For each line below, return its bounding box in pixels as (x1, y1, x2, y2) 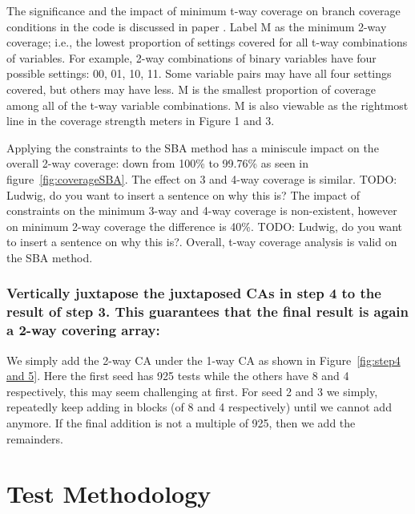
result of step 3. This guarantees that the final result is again (6, 302, 409, 322)
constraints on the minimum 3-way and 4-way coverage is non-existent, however (6, 202, 397, 219)
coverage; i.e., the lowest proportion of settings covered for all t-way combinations (6, 34, 408, 51)
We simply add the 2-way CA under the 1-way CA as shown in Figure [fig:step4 (6, 351, 401, 368)
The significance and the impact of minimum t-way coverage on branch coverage (6, 2, 401, 18)
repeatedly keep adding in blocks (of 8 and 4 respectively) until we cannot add (6, 399, 392, 415)
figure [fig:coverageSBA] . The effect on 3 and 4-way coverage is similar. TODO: (6, 170, 397, 187)
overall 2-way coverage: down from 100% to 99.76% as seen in (6, 155, 309, 172)
